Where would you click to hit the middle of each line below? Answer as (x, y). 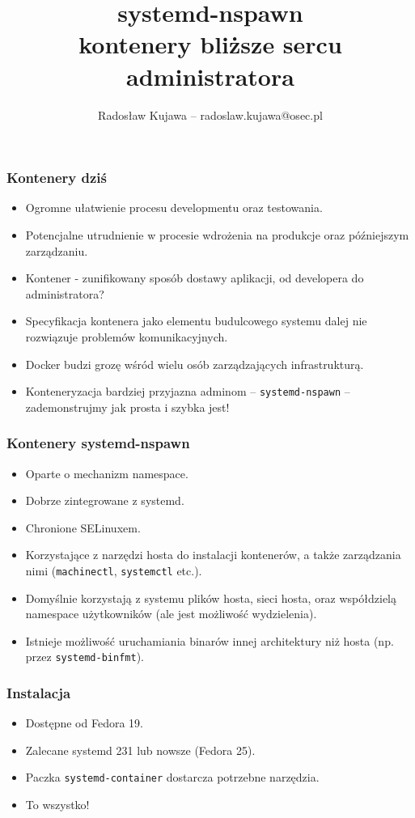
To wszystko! (57, 805)
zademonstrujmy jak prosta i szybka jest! (127, 407)
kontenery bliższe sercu (210, 44)
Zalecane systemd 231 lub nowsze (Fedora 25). (140, 750)
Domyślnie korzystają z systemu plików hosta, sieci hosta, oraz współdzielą (211, 598)
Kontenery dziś (57, 178)
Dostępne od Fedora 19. (84, 723)
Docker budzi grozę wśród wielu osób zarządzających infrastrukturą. (195, 364)
